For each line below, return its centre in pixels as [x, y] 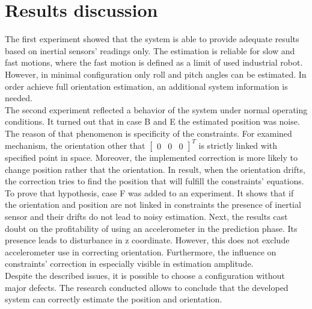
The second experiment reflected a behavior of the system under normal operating [156, 109]
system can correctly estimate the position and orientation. [114, 299]
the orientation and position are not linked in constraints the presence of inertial [153, 204]
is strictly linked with [238, 145]
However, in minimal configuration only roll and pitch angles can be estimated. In [156, 74]
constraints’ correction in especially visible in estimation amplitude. [129, 264]
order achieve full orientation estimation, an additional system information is [146, 86]
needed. [19, 98]
